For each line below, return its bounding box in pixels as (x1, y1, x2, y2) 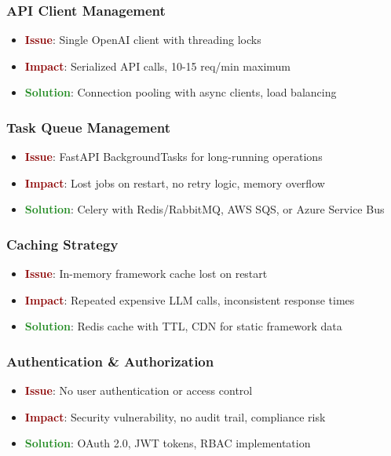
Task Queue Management (6, 117, 171, 137)
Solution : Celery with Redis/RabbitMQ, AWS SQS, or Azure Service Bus (24, 201, 385, 217)
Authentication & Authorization (6, 351, 214, 370)
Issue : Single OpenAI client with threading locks (24, 31, 261, 48)
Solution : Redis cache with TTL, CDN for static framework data (24, 318, 342, 334)
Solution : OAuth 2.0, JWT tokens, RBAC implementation (24, 435, 311, 451)
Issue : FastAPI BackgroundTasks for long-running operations (24, 148, 323, 165)
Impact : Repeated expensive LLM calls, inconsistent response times (24, 291, 355, 308)
